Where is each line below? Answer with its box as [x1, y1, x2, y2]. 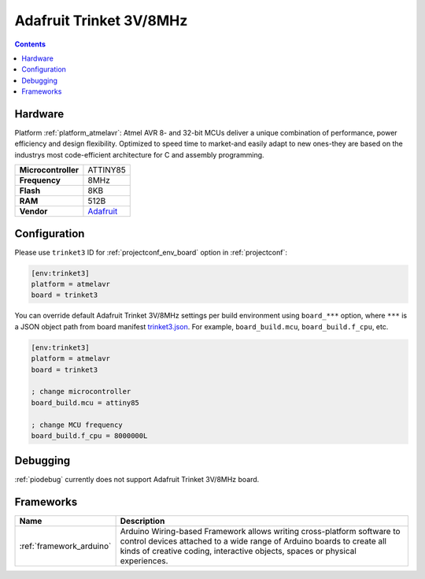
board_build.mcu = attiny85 [31, 398, 139, 407]
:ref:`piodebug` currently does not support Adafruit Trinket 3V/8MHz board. [14, 475, 260, 484]
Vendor [19, 206, 48, 217]
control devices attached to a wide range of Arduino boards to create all [120, 536, 387, 547]
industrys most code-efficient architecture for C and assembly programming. [14, 150, 264, 159]
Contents [14, 39, 46, 49]
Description [120, 516, 165, 527]
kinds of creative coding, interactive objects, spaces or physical [120, 546, 357, 557]
